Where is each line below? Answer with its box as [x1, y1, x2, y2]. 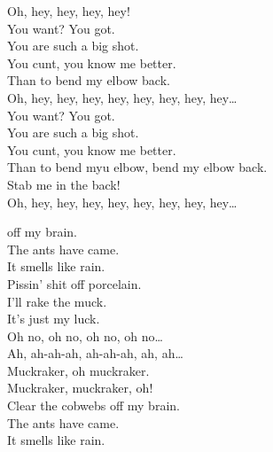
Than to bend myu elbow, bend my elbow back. [7, 158, 268, 176]
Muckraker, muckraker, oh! [7, 378, 153, 397]
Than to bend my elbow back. [7, 71, 170, 90]
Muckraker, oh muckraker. [7, 361, 150, 379]
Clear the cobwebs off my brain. [7, 396, 180, 415]
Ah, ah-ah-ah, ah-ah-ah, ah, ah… [7, 344, 183, 362]
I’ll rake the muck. [7, 292, 107, 310]
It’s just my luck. [7, 309, 100, 328]
